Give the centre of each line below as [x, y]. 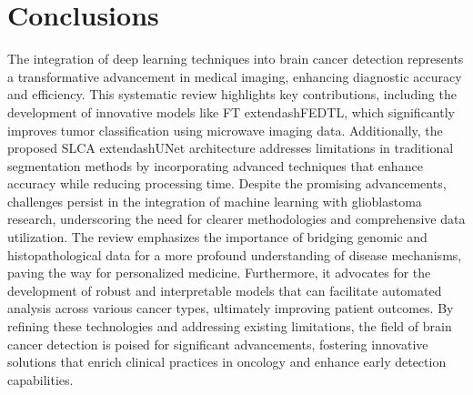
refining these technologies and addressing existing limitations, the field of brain [230, 326]
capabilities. [40, 379]
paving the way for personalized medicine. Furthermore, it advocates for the [219, 273]
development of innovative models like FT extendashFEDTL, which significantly [231, 111]
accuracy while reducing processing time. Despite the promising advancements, [227, 183]
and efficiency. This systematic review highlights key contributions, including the [232, 94]
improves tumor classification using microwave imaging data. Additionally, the [225, 130]
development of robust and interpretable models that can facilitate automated [225, 290]
